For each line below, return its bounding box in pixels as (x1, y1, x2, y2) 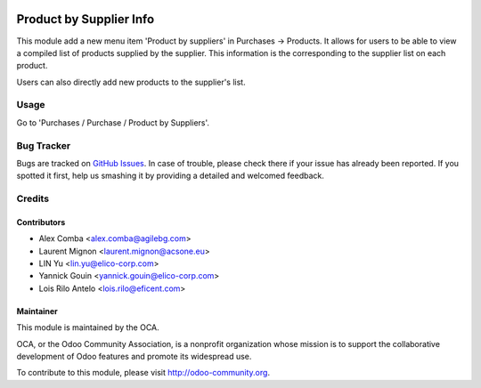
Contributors (16, 216, 66, 227)
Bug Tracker (16, 139, 71, 151)
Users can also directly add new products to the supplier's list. (16, 77, 246, 87)
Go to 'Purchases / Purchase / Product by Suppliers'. (16, 117, 209, 128)
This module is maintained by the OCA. (16, 322, 159, 333)
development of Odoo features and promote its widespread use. (16, 352, 252, 362)
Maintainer (16, 305, 58, 316)
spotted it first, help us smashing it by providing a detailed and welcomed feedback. (16, 170, 324, 182)
